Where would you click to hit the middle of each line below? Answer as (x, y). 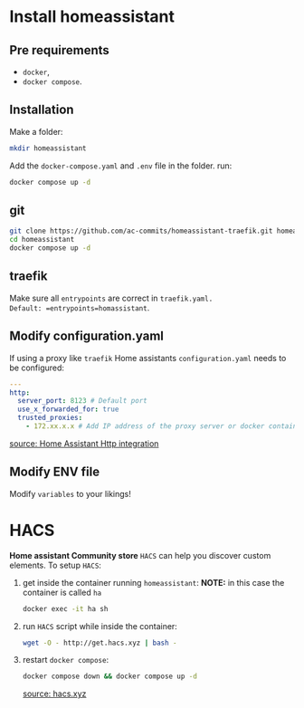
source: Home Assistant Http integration (84, 443)
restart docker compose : (66, 660)
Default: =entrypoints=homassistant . (80, 307)
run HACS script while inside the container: (100, 626)
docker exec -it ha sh (65, 608)
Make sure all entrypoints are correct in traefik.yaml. (111, 298)
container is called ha (62, 592)
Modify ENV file (55, 472)
